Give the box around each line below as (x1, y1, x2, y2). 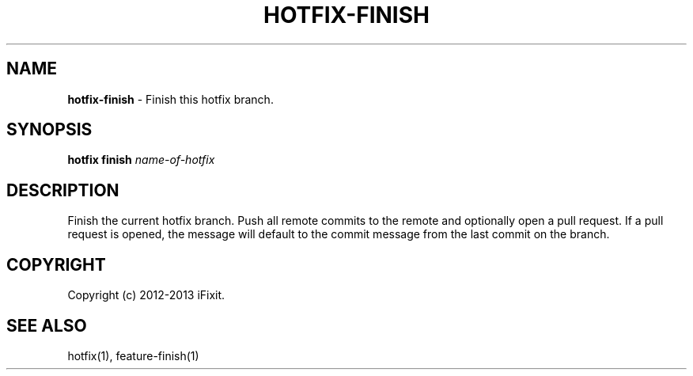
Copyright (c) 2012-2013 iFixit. (67, 288, 225, 302)
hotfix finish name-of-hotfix (67, 153, 215, 167)
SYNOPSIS (6, 120, 93, 140)
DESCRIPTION (6, 180, 119, 200)
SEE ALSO (6, 315, 87, 336)
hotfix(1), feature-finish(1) (67, 348, 199, 363)
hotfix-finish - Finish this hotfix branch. (67, 92, 274, 106)
